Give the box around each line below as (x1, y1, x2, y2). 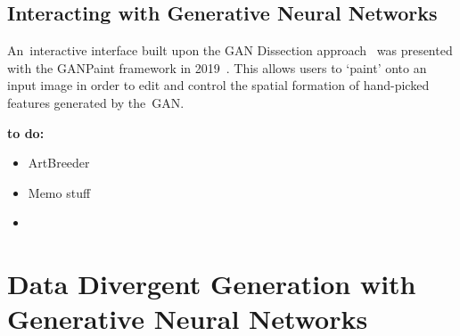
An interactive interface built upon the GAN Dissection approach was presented (7, 41, 453, 60)
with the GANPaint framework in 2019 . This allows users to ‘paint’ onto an (7, 58, 427, 77)
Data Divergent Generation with (7, 266, 416, 302)
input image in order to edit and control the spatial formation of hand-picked (7, 76, 430, 94)
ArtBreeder (28, 153, 90, 172)
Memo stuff (28, 183, 91, 201)
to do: (7, 123, 45, 142)
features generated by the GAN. (7, 93, 185, 111)
